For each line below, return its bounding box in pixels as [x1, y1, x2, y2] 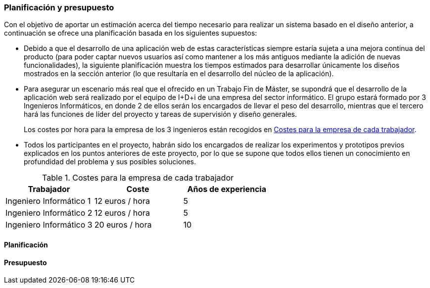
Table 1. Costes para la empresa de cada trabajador [42, 173, 234, 183]
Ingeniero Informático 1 [5, 196, 91, 206]
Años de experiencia [187, 184, 266, 194]
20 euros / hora [94, 220, 152, 230]
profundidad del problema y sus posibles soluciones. [24, 157, 196, 166]
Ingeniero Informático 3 [5, 220, 93, 230]
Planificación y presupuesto [4, 2, 114, 12]
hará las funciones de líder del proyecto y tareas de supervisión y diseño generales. [24, 110, 297, 119]
